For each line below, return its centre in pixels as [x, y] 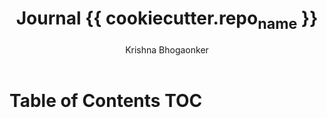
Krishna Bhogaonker [167, 49]
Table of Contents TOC [106, 100]
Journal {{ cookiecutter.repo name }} [167, 20]
